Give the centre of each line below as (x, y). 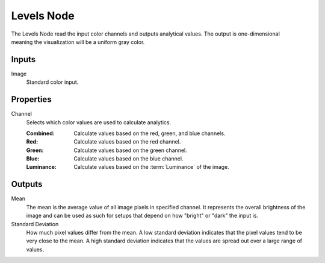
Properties (31, 100)
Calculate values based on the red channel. (127, 142)
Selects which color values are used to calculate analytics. (99, 122)
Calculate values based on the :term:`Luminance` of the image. (152, 167)
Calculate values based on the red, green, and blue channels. (150, 133)
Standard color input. (52, 82)
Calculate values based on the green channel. (130, 150)
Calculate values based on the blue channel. (128, 159)
